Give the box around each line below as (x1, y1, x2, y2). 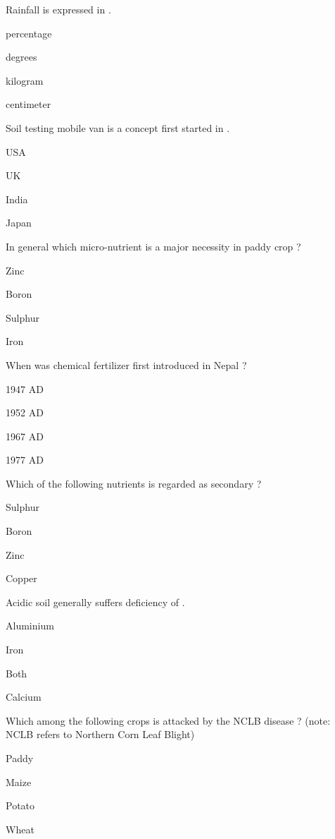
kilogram (6, 73, 44, 87)
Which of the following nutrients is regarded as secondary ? (6, 476, 262, 490)
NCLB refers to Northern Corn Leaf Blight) (6, 727, 195, 742)
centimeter (6, 97, 51, 111)
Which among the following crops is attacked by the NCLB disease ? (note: (6, 713, 331, 728)
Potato (6, 798, 35, 813)
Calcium (6, 689, 42, 704)
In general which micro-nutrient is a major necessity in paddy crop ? (6, 239, 301, 253)
